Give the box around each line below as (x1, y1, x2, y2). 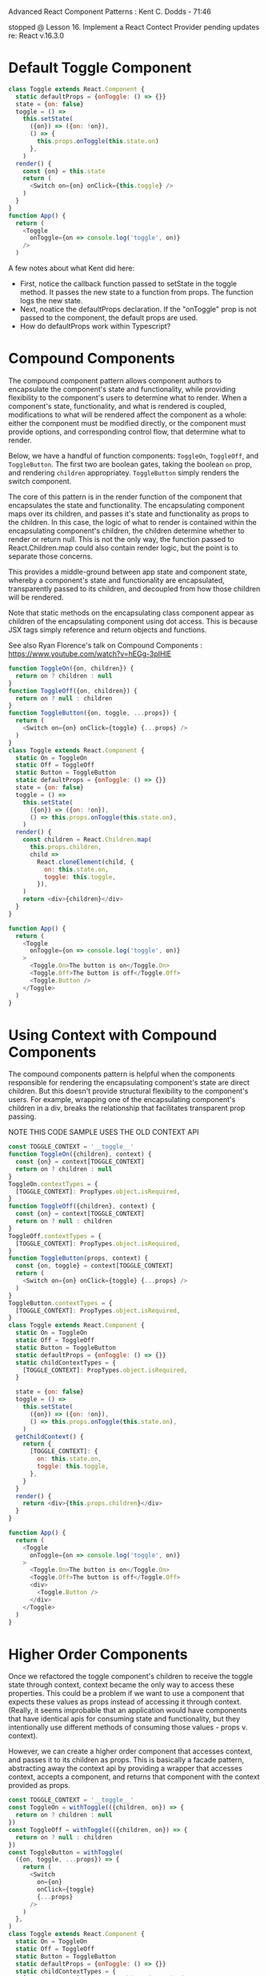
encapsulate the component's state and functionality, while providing (8, 384, 236, 394)
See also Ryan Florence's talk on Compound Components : (8, 640, 202, 650)
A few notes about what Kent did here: (8, 263, 134, 273)
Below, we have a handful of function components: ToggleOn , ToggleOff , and (8, 451, 259, 460)
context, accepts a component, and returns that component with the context (8, 1772, 260, 1782)
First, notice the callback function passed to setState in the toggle (19, 279, 238, 289)
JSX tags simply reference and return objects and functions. (8, 625, 207, 635)
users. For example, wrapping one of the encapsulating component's (8, 1095, 236, 1104)
